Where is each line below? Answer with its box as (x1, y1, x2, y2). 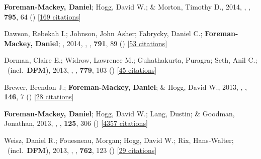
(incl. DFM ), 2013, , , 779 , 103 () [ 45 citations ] (7, 64, 157, 75)
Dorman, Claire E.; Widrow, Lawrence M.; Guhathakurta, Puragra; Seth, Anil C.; (4, 55, 257, 65)
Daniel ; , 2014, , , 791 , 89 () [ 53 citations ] (35, 38, 167, 48)
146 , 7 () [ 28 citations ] (4, 91, 74, 102)
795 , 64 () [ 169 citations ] (4, 11, 81, 22)
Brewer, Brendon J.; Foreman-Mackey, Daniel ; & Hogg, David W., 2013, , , (4, 81, 247, 92)
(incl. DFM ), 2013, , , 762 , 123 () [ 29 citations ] (7, 144, 157, 155)
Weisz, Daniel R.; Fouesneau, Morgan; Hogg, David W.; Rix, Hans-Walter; (4, 134, 234, 145)
